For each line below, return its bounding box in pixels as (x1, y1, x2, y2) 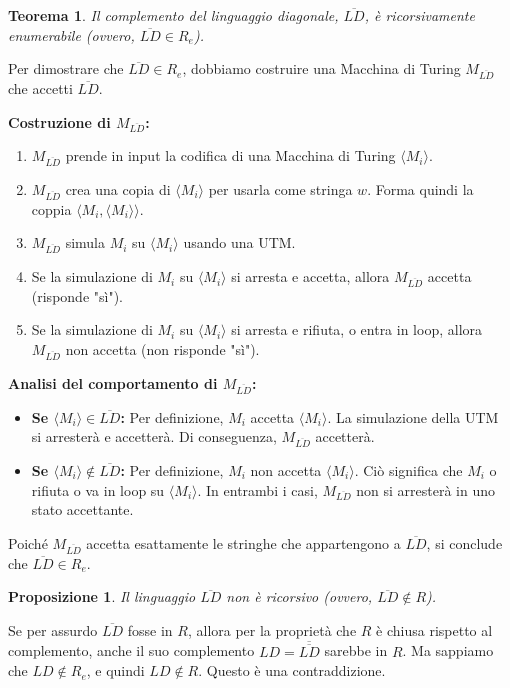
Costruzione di (8, 111, 111, 132)
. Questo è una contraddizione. (198, 660, 386, 681)
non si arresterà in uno (356, 479, 495, 500)
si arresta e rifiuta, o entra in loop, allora (231, 319, 483, 340)
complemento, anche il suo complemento (8, 640, 255, 661)
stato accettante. (31, 499, 134, 520)
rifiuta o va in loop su (31, 479, 165, 500)
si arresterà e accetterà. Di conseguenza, (31, 426, 277, 447)
